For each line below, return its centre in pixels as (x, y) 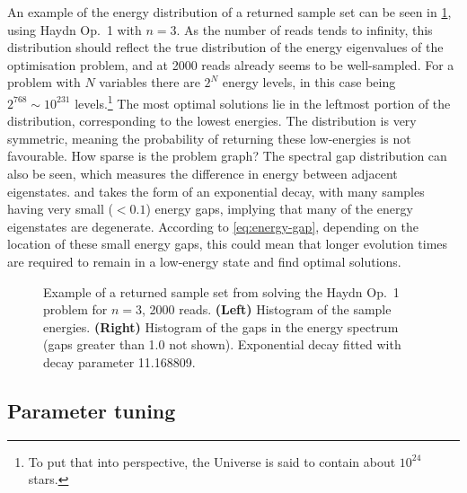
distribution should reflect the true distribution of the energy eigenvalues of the (225, 47)
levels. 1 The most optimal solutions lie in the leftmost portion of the (263, 101)
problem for (75, 309)
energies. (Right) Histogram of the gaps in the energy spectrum (221, 326)
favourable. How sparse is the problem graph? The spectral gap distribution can (227, 156)
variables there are (150, 82)
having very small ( (60, 209)
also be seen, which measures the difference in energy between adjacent (203, 173)
